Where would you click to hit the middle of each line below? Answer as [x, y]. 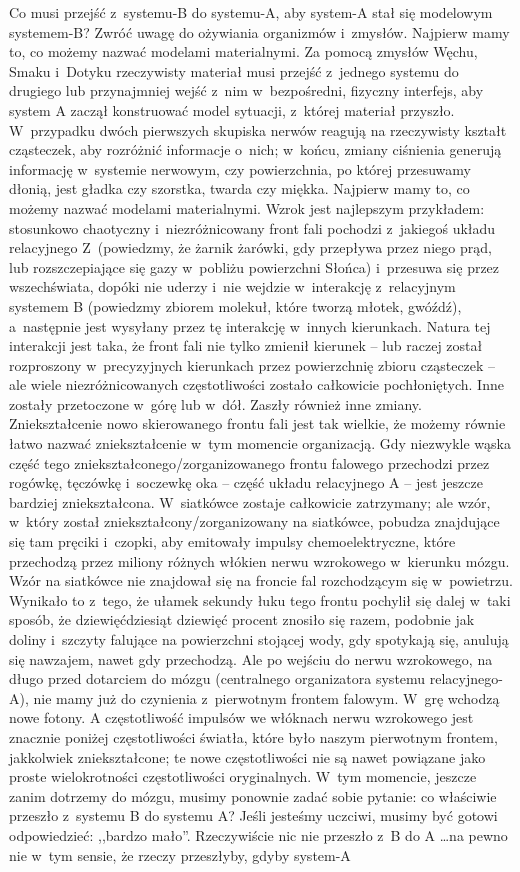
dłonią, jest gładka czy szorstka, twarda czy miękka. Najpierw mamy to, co [239, 188]
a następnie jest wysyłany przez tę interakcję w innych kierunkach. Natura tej [250, 325]
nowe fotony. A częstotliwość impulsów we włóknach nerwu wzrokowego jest [241, 717]
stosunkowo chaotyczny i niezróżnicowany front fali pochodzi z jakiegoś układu [252, 227]
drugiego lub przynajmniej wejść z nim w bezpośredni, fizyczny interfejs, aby [246, 90]
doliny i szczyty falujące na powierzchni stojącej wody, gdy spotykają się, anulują [259, 639]
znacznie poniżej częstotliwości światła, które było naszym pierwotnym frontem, [253, 736]
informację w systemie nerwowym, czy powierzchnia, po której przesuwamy [240, 168]
